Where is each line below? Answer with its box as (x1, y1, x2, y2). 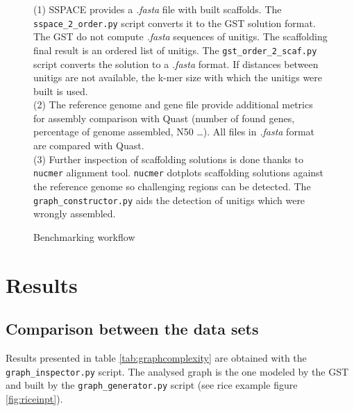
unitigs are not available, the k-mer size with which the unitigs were (33, 70, 323, 85)
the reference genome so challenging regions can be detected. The (33, 178, 311, 193)
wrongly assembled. (33, 206, 116, 221)
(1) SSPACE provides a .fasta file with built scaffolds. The (33, 2, 282, 16)
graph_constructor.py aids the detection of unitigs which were (33, 192, 305, 207)
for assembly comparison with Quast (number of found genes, (33, 110, 295, 125)
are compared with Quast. (33, 138, 144, 153)
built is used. (33, 83, 88, 98)
